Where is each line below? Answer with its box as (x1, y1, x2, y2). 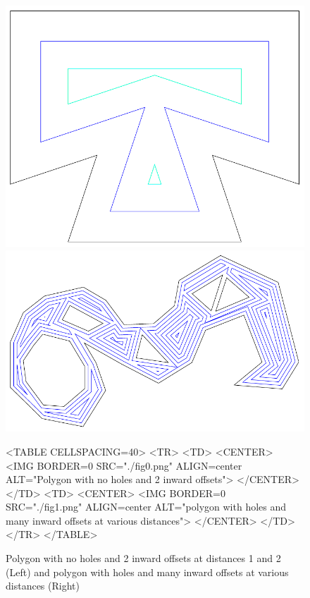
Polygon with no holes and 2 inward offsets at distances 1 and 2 (6, 551, 281, 566)
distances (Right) (6, 578, 80, 593)
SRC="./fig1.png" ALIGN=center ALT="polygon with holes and (6, 499, 287, 514)
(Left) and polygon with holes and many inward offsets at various (6, 564, 289, 579)
